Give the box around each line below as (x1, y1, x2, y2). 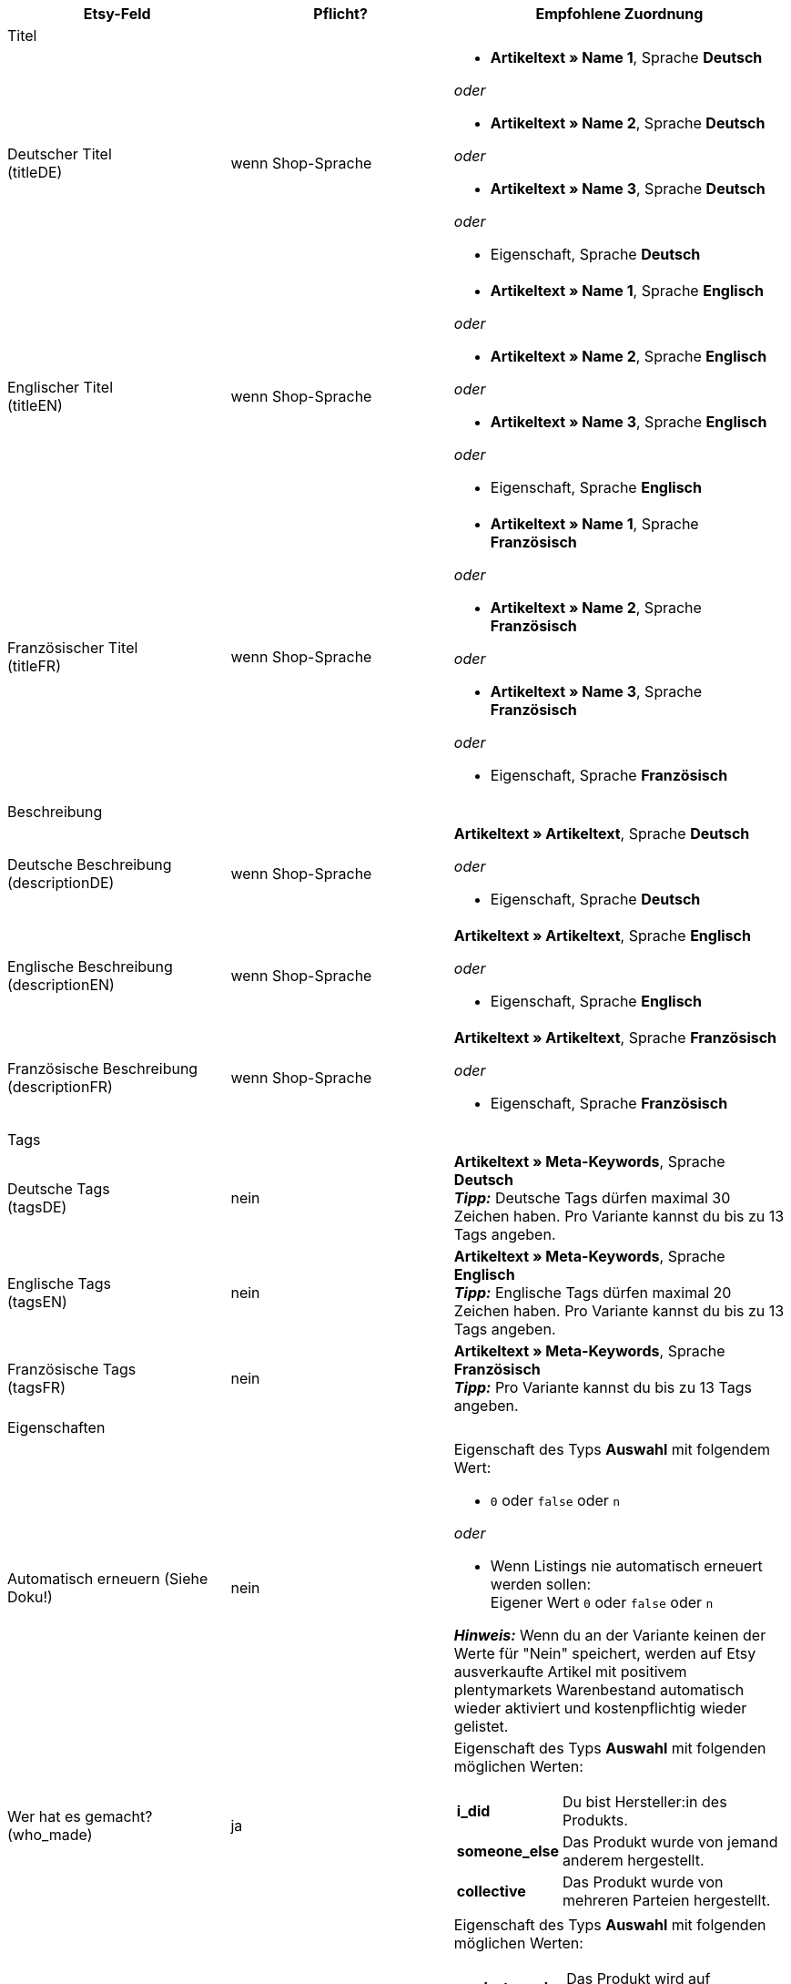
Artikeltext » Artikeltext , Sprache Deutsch (453, 824, 750, 843)
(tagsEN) (7, 1293, 67, 1311)
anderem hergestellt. (563, 1851, 705, 1869)
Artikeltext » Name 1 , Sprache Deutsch (490, 48, 763, 66)
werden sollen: (490, 1575, 591, 1593)
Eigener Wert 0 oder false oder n (490, 1593, 714, 1611)
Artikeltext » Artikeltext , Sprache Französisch (453, 1028, 777, 1047)
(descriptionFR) (7, 1078, 113, 1096)
